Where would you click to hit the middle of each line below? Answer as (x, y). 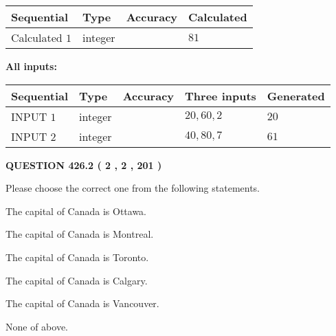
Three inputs (221, 96)
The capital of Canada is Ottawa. (76, 211)
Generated (296, 96)
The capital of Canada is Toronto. (77, 257)
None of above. (37, 326)
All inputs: (31, 66)
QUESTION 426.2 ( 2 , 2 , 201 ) (84, 165)
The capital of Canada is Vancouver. (82, 303)
